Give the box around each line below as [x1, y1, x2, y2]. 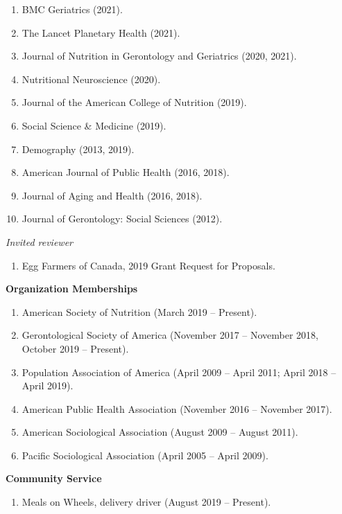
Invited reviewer [6, 234, 74, 249]
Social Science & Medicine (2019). [22, 118, 166, 132]
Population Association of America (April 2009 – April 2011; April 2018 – [22, 364, 336, 379]
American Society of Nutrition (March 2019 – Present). [22, 304, 257, 319]
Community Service [6, 471, 102, 486]
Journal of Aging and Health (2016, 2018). [22, 188, 203, 202]
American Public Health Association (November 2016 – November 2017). [22, 401, 332, 416]
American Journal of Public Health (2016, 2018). [22, 165, 230, 179]
